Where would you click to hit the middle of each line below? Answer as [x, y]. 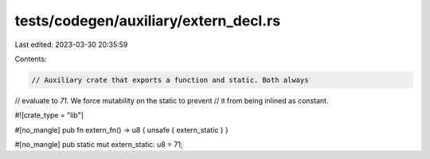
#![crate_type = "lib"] [49, 115]
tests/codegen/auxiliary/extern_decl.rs [148, 21]
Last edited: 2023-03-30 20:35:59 [71, 45]
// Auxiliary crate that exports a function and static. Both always [170, 80]
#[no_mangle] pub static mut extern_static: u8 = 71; [99, 145]
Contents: [31, 59]
